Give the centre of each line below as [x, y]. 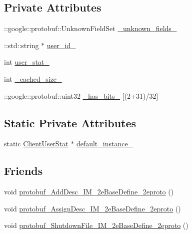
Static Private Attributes [70, 123]
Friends [23, 171]
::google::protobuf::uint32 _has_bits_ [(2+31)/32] [81, 95]
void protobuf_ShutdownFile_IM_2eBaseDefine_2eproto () [96, 225]
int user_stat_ [27, 62]
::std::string [21, 45]
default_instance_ [105, 144]
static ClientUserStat [36, 144]
